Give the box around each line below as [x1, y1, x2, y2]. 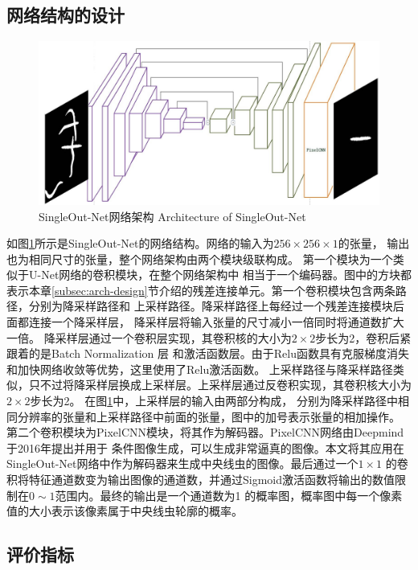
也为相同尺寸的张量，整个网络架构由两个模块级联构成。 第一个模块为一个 [6, 250, 393, 267]
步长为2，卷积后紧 [315, 329, 412, 346]
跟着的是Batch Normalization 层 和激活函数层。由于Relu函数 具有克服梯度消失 [6, 345, 409, 362]
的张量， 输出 [338, 235, 410, 252]
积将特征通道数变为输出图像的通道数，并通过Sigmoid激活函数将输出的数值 [6, 471, 395, 488]
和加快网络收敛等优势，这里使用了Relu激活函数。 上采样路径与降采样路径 [6, 360, 393, 377]
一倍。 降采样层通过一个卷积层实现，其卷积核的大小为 [6, 329, 292, 346]
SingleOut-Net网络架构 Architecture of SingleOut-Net [39, 207, 306, 224]
